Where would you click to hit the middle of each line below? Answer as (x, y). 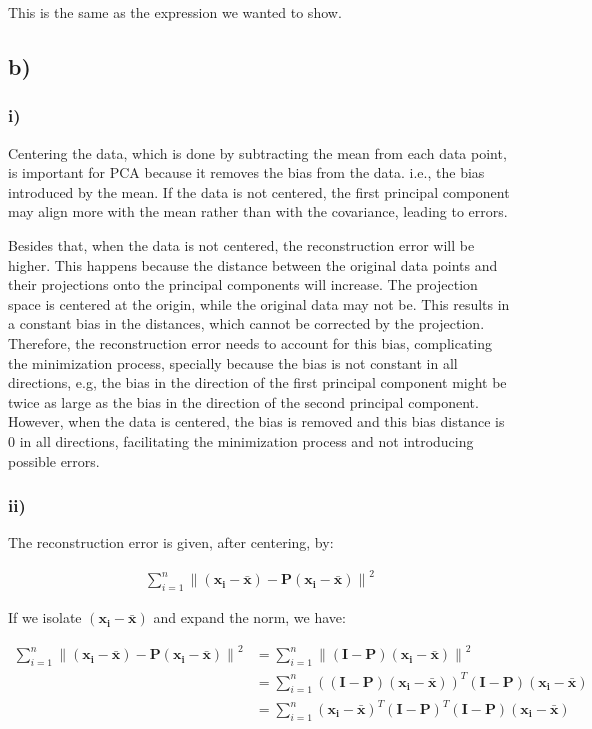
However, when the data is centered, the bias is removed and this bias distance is (256, 421)
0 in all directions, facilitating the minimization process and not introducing (241, 440)
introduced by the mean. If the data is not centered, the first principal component (259, 191)
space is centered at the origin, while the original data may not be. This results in (259, 303)
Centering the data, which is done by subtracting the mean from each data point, (257, 152)
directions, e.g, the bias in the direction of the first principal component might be (257, 382)
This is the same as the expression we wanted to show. (175, 12)
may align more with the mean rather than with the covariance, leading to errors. (258, 211)
